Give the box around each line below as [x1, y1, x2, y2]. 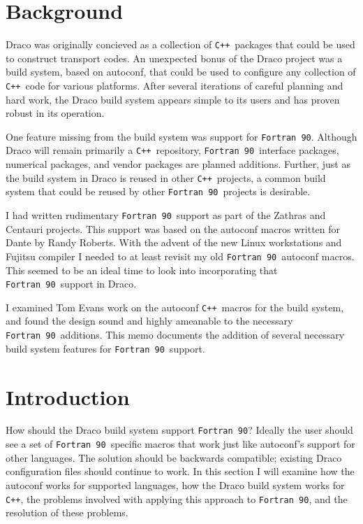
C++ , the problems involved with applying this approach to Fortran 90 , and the [6, 491, 348, 506]
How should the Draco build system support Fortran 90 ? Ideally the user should [6, 423, 353, 437]
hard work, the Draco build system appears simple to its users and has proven [6, 92, 340, 106]
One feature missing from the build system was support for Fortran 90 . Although [6, 129, 357, 143]
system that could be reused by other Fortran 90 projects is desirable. [6, 184, 311, 199]
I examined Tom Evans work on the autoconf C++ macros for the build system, [6, 299, 344, 314]
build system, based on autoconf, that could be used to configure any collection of [6, 64, 356, 79]
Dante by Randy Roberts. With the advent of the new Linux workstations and [6, 235, 342, 250]
